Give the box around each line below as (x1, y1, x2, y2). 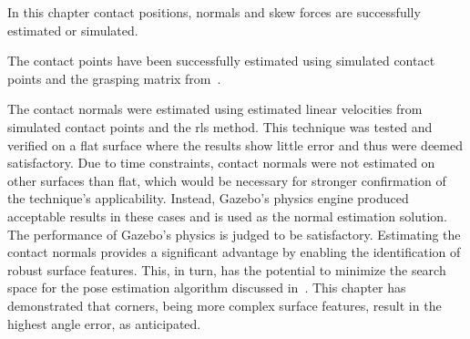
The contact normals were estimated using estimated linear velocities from (7, 99, 423, 118)
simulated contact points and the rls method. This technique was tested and (7, 117, 433, 136)
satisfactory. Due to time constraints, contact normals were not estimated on (7, 153, 435, 172)
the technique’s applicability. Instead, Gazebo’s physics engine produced (7, 189, 409, 208)
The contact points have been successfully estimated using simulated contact (7, 51, 435, 70)
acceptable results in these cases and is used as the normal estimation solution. (7, 206, 448, 225)
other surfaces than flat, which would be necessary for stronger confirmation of (7, 170, 446, 190)
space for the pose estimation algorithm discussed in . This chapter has (7, 278, 406, 297)
